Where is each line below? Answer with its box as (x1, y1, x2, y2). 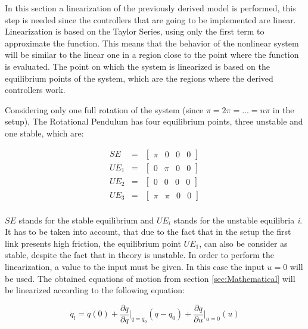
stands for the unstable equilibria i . (173, 213, 303, 226)
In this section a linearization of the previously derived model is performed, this (5, 2, 296, 14)
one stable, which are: (5, 126, 84, 139)
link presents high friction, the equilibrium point (5, 237, 181, 249)
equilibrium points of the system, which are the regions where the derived (5, 72, 273, 84)
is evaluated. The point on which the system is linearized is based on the (5, 60, 270, 72)
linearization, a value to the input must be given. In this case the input (5, 260, 265, 273)
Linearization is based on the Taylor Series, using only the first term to (5, 25, 265, 38)
